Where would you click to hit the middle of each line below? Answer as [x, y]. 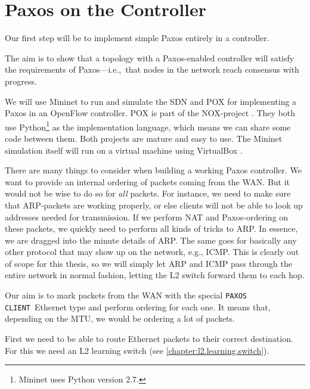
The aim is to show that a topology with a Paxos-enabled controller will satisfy [150, 57]
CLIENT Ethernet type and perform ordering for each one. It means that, [138, 306]
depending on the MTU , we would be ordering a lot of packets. [120, 318]
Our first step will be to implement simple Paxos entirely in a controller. [137, 38]
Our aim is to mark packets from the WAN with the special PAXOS [126, 295]
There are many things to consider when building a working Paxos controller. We [154, 170]
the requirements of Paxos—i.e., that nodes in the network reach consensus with [152, 69]
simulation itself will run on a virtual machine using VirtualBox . [124, 150]
